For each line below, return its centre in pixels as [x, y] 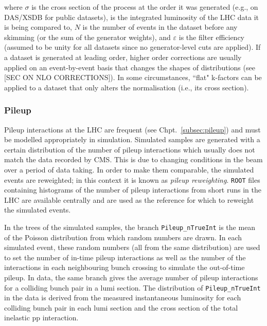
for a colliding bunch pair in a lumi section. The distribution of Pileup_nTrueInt [132, 287]
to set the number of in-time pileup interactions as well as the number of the [125, 257]
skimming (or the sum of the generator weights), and [87, 37]
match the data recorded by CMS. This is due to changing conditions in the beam [133, 159]
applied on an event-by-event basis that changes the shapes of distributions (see [130, 67]
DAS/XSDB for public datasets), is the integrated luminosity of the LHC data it [132, 17]
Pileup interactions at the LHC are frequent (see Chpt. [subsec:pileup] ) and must [132, 129]
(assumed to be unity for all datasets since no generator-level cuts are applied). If [132, 47]
